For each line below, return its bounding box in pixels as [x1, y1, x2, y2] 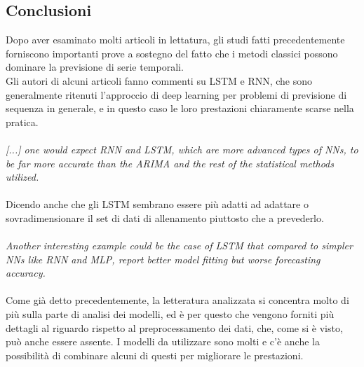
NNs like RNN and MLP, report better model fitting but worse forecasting [6, 251, 321, 266]
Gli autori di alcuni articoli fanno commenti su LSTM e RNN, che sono [6, 73, 313, 88]
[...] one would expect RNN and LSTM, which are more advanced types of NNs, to [6, 141, 358, 156]
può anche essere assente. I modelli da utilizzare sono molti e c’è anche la [6, 334, 320, 349]
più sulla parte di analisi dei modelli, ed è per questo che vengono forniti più [6, 307, 335, 321]
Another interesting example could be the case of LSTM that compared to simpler [6, 238, 353, 253]
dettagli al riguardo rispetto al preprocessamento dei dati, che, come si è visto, [6, 320, 343, 335]
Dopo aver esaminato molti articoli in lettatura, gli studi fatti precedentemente [6, 32, 345, 47]
